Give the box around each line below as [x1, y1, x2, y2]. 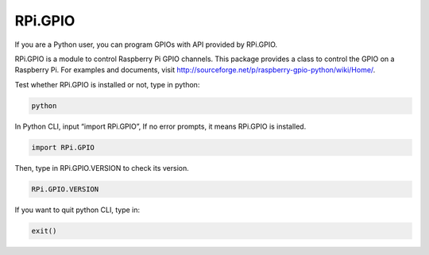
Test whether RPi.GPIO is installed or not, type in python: [14, 79, 200, 89]
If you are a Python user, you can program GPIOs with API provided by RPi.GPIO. [14, 40, 278, 49]
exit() [31, 226, 57, 235]
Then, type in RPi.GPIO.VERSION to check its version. [14, 163, 190, 172]
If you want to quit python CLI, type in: [14, 205, 141, 214]
